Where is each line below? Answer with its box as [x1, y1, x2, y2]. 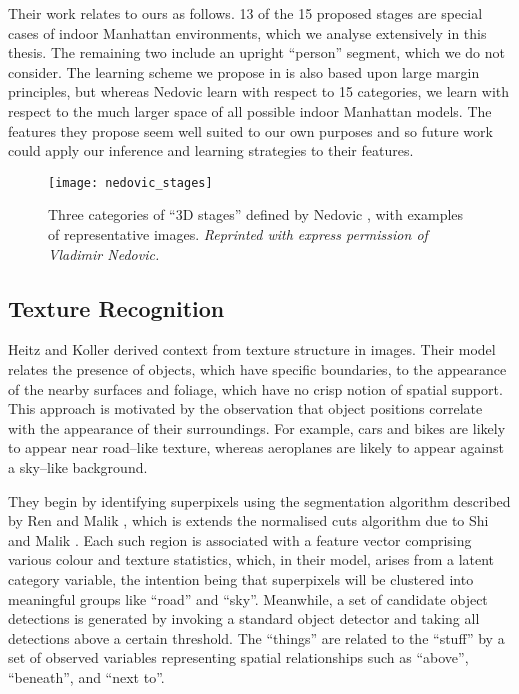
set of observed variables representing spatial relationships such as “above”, [8, 647, 469, 668]
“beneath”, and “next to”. [8, 666, 165, 687]
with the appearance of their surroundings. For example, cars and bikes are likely [8, 417, 506, 438]
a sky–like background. [8, 456, 148, 477]
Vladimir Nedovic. [48, 243, 160, 264]
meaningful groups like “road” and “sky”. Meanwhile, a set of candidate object [8, 588, 488, 609]
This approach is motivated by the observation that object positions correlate [8, 398, 483, 419]
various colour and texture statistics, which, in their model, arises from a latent [8, 549, 495, 570]
